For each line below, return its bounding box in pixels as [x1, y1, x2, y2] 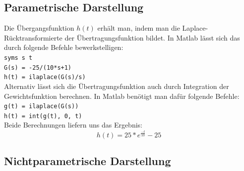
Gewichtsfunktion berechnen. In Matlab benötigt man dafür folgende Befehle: [4, 90, 240, 101]
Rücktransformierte [4, 32, 62, 43]
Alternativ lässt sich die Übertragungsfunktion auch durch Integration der [4, 81, 229, 91]
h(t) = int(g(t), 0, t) [4, 112, 82, 120]
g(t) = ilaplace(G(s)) [4, 103, 79, 110]
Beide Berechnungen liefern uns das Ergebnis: [4, 120, 142, 130]
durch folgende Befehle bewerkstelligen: [4, 42, 123, 52]
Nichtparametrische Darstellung [4, 153, 171, 169]
